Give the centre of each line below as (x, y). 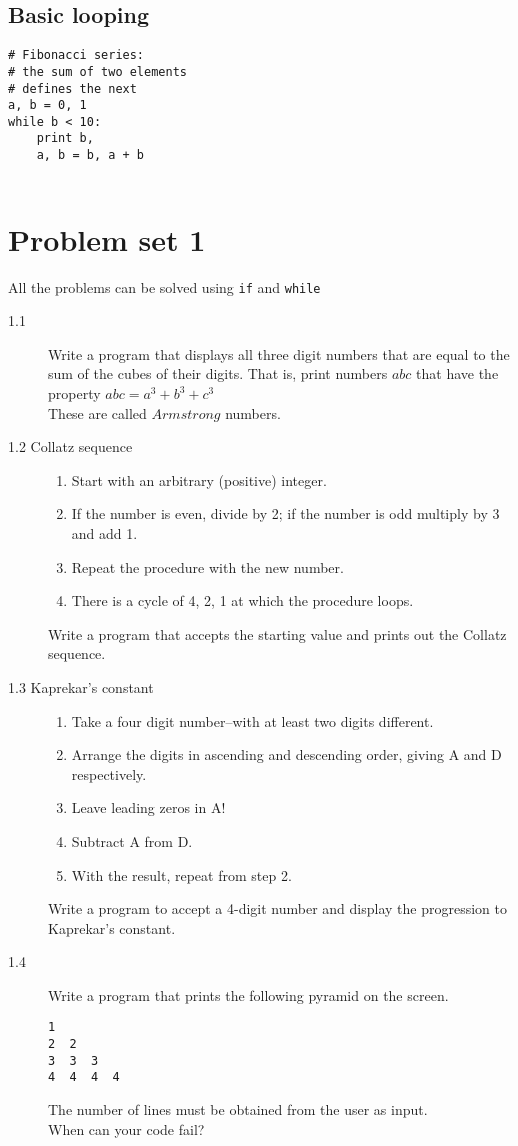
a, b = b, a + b (90, 155)
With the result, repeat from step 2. (181, 874)
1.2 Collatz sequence (70, 446)
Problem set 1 (107, 238)
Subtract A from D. (132, 840)
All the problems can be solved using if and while (164, 286)
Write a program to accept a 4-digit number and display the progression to (277, 908)
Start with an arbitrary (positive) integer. (199, 479)
